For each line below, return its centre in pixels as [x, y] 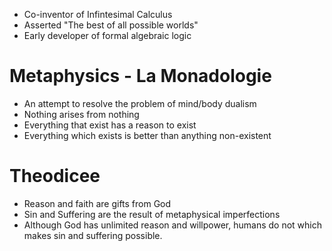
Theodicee [55, 176]
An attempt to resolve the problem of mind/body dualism [140, 103]
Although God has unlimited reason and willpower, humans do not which [172, 225]
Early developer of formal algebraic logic [107, 35]
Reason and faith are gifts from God [97, 203]
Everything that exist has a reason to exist [110, 125]
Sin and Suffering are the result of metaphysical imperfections [152, 214]
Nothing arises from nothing [81, 114]
